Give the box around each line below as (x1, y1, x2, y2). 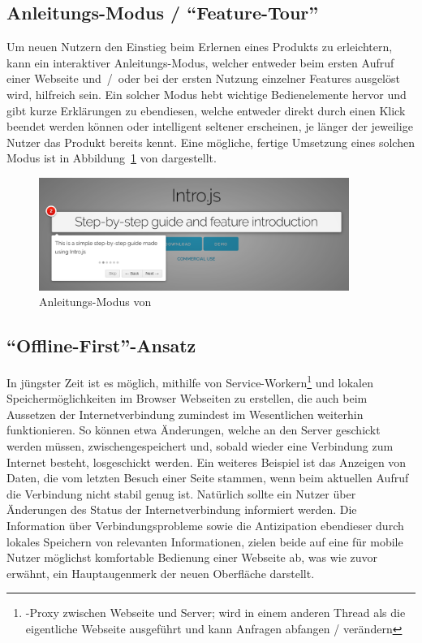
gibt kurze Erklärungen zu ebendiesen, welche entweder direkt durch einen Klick (6, 101, 406, 119)
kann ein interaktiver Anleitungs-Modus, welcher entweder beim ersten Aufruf (6, 54, 394, 71)
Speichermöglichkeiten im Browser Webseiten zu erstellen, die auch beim (6, 390, 368, 407)
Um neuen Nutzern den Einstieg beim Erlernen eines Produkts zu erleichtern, (6, 38, 393, 55)
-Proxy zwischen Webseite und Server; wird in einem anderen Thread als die (25, 604, 406, 621)
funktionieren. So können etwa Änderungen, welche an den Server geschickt (6, 421, 381, 438)
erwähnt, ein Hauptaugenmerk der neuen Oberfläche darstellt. (6, 564, 315, 581)
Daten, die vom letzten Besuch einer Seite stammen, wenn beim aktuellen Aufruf (6, 469, 409, 486)
